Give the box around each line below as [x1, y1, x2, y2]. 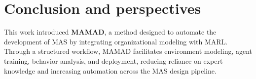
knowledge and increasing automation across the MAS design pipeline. [4, 65, 217, 76]
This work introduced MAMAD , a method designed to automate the [4, 27, 217, 37]
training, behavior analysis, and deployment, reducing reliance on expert [4, 55, 223, 66]
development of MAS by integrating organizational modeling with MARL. [4, 36, 228, 46]
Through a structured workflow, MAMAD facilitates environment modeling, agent [4, 46, 253, 56]
